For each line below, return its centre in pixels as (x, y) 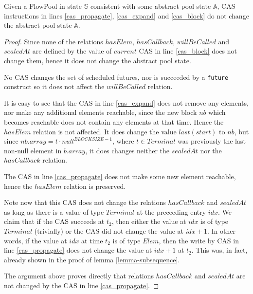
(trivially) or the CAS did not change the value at (109, 230)
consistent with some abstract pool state (151, 6)
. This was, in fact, (219, 250)
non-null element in (33, 150)
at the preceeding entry (171, 211)
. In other (221, 230)
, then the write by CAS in (199, 240)
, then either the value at (149, 221)
